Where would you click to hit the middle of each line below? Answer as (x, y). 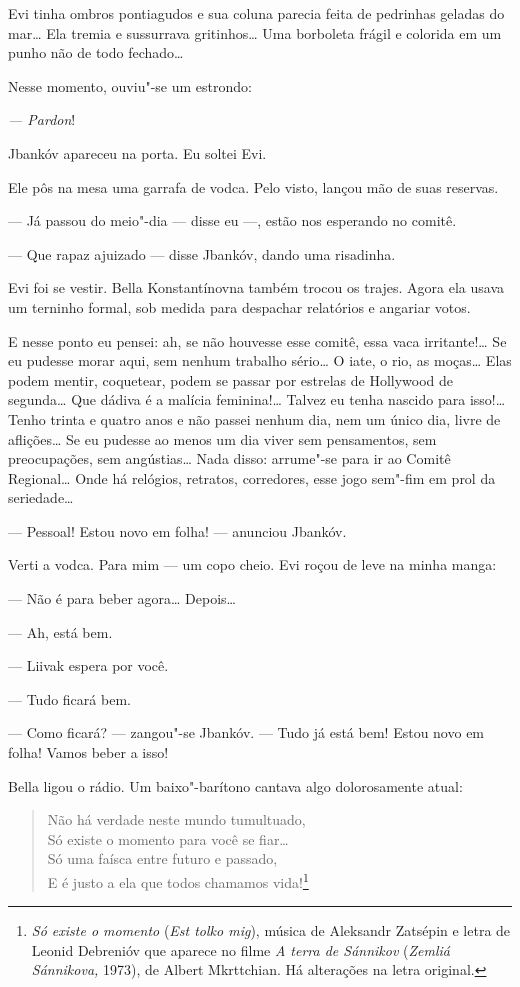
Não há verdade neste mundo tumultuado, (176, 819)
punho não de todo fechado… (96, 52)
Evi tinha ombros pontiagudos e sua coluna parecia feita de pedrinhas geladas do (256, 13)
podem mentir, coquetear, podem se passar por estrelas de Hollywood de (231, 379)
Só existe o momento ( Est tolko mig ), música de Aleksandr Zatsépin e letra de (271, 930)
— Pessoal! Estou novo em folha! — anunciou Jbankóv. (177, 530)
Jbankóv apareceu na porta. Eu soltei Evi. (137, 152)
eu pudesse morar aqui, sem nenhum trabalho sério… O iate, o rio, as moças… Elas (260, 360)
